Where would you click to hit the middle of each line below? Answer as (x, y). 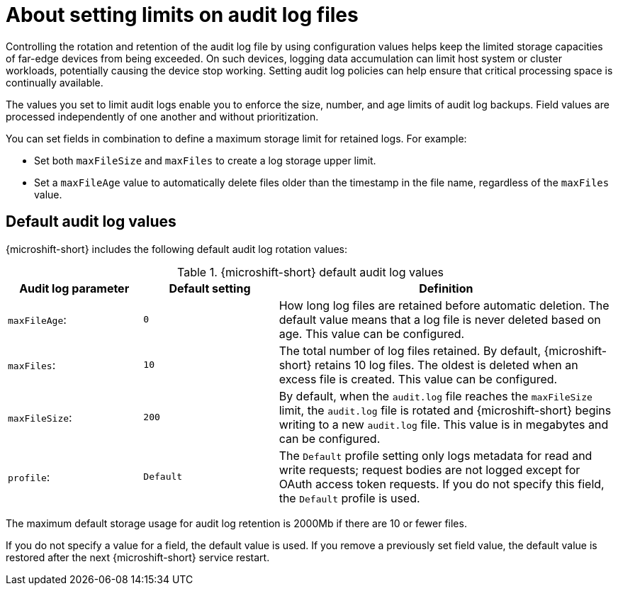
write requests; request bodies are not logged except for (429, 469)
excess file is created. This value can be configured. (418, 379)
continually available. (55, 82)
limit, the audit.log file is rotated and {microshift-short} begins (445, 410)
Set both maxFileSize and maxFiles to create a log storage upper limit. (205, 160)
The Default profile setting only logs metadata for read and (436, 455)
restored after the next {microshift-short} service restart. (138, 557)
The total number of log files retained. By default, (410, 350)
